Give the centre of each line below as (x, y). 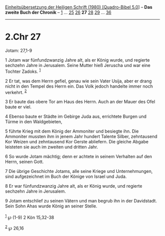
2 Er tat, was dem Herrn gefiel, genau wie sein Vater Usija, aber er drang (79, 81)
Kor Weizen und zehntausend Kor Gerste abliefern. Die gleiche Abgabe (77, 142)
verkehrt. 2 (16, 92)
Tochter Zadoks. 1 (23, 71)
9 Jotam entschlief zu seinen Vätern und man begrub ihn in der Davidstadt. (81, 201)
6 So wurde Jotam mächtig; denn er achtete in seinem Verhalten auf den (79, 157)
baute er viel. (18, 107)
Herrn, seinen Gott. (25, 162)
